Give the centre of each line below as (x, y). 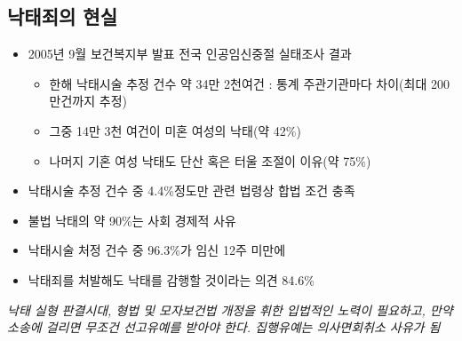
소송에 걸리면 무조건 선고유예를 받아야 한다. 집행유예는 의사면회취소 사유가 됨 (224, 327)
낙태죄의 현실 (62, 16)
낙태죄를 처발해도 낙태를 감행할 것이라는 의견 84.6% (171, 279)
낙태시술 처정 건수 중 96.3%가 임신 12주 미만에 (157, 250)
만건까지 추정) (88, 101)
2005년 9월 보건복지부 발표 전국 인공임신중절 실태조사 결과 (190, 54)
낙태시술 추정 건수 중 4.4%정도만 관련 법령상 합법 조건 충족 (191, 190)
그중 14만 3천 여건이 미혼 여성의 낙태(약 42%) (175, 130)
